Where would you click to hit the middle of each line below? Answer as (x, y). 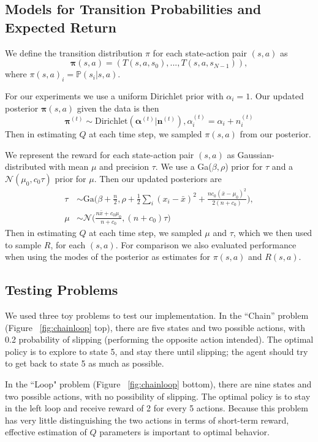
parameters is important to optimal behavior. (184, 432)
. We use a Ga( (184, 166)
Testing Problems (62, 290)
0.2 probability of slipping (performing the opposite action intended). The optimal (159, 339)
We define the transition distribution (74, 52)
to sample (23, 244)
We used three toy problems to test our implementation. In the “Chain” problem (157, 315)
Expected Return (61, 27)
